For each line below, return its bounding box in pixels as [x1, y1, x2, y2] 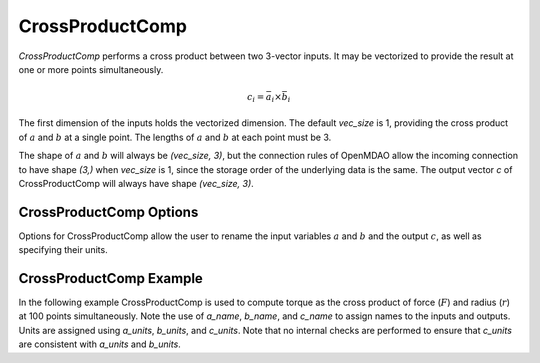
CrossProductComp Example [18, 270, 204, 287]
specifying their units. [18, 244, 109, 256]
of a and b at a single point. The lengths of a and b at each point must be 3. [18, 131, 332, 143]
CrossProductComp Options [18, 203, 199, 220]
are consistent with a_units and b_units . [18, 338, 182, 350]
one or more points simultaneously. [18, 63, 164, 75]
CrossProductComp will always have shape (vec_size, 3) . [18, 177, 254, 189]
